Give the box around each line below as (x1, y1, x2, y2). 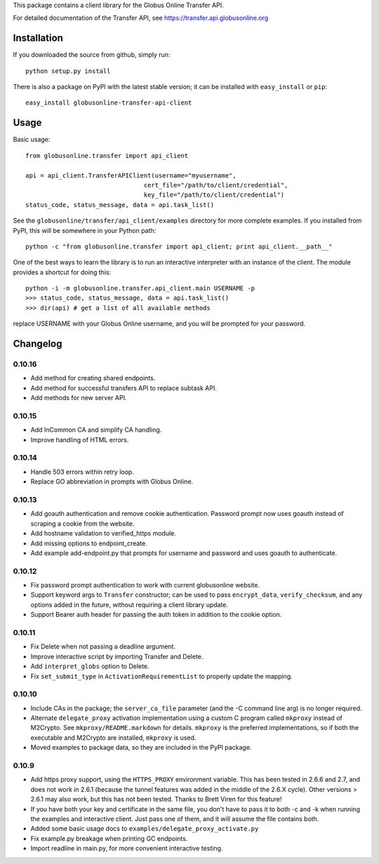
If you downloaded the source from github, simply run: (13, 51, 171, 59)
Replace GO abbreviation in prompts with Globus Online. (30, 477, 194, 486)
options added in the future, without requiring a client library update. (30, 600, 228, 609)
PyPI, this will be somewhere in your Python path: (13, 226, 157, 234)
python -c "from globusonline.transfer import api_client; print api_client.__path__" (25, 242, 333, 251)
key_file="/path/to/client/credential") (143, 191, 285, 199)
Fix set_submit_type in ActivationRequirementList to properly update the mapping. (30, 672, 293, 680)
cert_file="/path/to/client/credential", (143, 181, 288, 189)
